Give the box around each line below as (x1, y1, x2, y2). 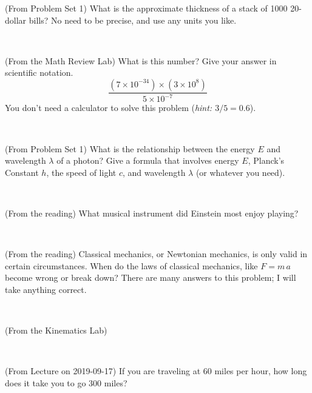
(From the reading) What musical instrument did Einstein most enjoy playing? (5, 206, 299, 219)
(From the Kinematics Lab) (5, 324, 107, 337)
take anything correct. (5, 283, 87, 295)
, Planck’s (248, 154, 285, 167)
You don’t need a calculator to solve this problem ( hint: (5, 101, 212, 114)
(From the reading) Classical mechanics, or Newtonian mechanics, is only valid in (5, 247, 308, 260)
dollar (5, 13, 27, 26)
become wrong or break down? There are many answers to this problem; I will (5, 271, 296, 284)
